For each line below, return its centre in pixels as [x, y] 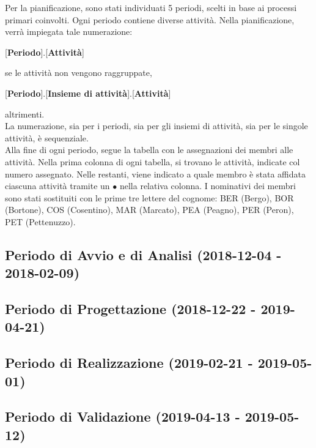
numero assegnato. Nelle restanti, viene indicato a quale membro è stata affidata [155, 174]
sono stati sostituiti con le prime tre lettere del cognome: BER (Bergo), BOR [149, 197]
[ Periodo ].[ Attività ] [45, 52]
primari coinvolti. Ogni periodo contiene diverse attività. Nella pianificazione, [150, 19]
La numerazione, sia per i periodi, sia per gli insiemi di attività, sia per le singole [156, 126]
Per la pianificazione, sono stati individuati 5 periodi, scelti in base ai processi [151, 7]
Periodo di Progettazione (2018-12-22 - [130, 309]
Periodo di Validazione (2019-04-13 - [123, 416]
